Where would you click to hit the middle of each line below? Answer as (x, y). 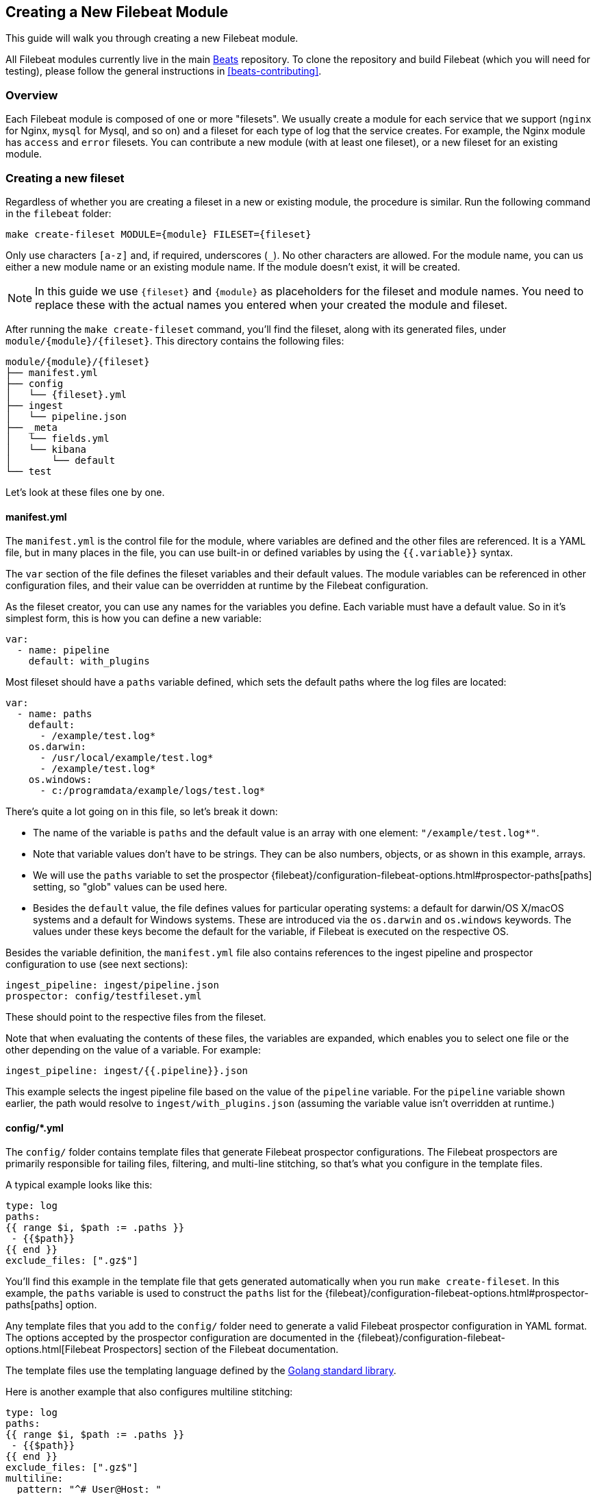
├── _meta (31, 427)
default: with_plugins (89, 661)
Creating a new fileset (65, 178)
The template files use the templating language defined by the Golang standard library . (201, 1371)
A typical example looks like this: (79, 1185)
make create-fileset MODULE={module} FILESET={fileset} (158, 234)
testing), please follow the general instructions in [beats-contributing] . (164, 71)
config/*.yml (35, 1128)
